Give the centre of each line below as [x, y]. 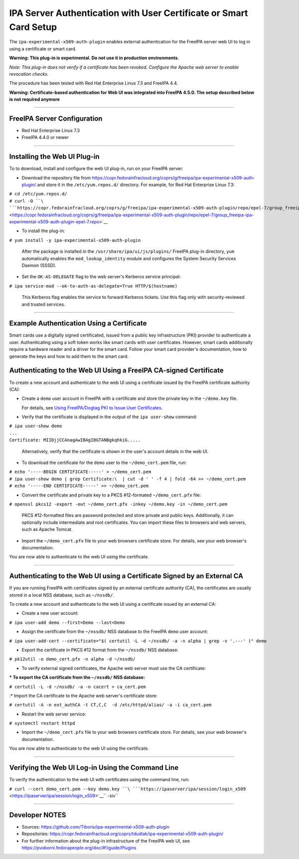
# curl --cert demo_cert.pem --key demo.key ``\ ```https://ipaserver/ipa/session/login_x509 [128, 789]
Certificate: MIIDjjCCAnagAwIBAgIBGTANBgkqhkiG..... [75, 440]
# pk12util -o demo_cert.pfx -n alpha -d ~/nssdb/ [72, 659]
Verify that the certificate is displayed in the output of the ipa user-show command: [109, 417]
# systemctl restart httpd [42, 723]
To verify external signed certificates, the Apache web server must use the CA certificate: [114, 668]
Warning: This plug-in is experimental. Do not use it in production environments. [94, 58]
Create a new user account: [50, 613]
